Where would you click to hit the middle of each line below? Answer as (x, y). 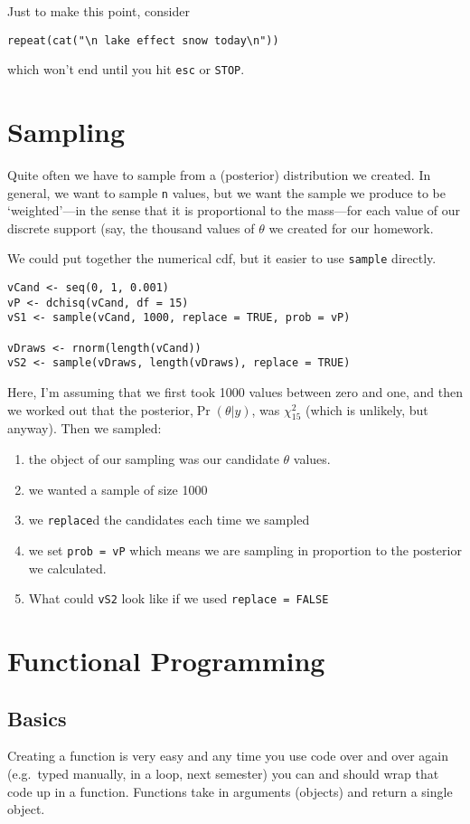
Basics (37, 718)
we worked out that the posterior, (100, 409)
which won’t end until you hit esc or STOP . (126, 69)
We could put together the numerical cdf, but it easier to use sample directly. (222, 258)
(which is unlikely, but (367, 409)
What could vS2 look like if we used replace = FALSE (179, 598)
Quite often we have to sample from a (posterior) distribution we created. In (219, 175)
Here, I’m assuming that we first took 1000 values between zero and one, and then (235, 392)
